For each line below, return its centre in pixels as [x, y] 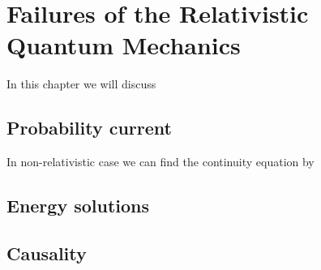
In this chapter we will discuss [81, 84]
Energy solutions [78, 206]
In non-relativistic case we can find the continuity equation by [160, 162]
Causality [47, 253]
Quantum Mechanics [124, 45]
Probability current [89, 128]
